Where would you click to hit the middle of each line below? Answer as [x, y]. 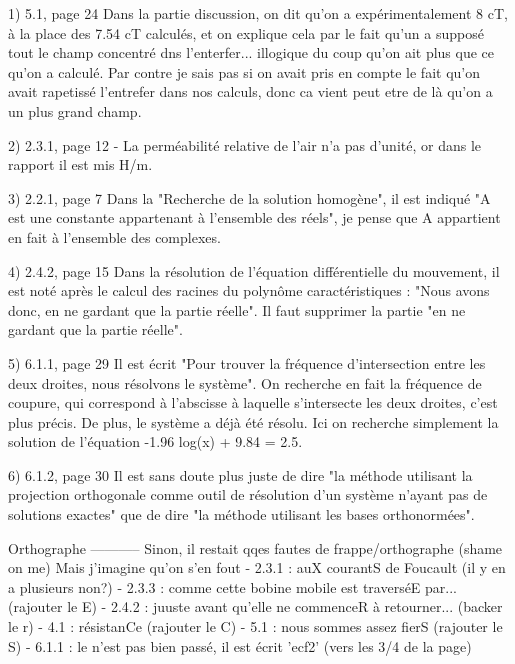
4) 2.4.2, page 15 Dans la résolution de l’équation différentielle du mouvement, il [254, 270]
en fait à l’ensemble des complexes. [114, 236]
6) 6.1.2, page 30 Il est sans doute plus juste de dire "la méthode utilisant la [240, 474]
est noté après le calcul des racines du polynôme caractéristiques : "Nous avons [249, 290]
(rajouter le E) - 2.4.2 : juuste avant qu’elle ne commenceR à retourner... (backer [255, 606]
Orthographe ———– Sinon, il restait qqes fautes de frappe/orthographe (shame [255, 547]
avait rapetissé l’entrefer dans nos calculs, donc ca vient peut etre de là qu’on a [250, 91]
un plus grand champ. [75, 110]
